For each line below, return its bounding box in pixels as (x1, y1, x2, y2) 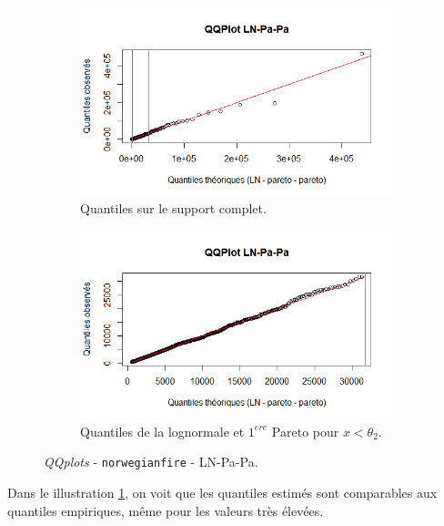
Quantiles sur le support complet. (80, 199, 267, 218)
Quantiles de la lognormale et (80, 421, 245, 440)
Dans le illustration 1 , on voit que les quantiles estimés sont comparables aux (7, 483, 438, 502)
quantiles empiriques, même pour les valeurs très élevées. (7, 500, 324, 520)
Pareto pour (271, 421, 339, 440)
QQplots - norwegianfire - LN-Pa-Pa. (44, 452, 258, 471)
